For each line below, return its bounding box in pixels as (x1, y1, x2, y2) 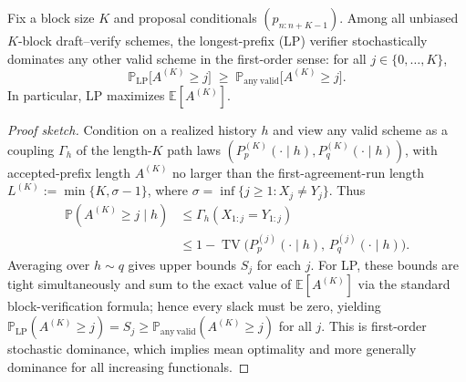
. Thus (328, 181, 366, 200)
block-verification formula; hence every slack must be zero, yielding (7, 296, 381, 315)
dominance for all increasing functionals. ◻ (7, 356, 250, 376)
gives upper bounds (128, 255, 236, 274)
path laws (167, 139, 221, 159)
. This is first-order (321, 316, 427, 336)
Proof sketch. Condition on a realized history (7, 120, 257, 139)
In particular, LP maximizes (7, 86, 165, 105)
